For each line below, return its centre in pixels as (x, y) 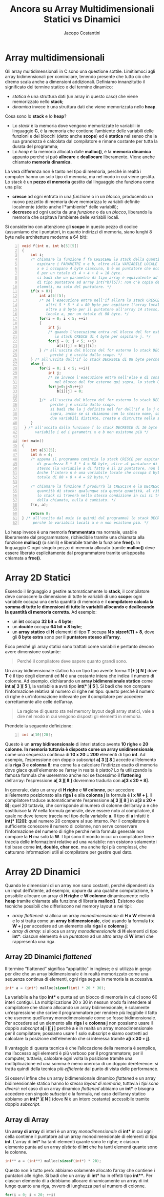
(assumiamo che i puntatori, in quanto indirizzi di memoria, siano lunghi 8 (79, 232)
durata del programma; (35, 146)
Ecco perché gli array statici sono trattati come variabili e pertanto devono (80, 646)
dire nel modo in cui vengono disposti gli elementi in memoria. (79, 716)
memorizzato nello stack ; (38, 102)
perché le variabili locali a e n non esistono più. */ (91, 523)
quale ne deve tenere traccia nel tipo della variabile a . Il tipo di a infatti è (77, 816)
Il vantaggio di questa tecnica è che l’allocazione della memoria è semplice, (81, 1048)
